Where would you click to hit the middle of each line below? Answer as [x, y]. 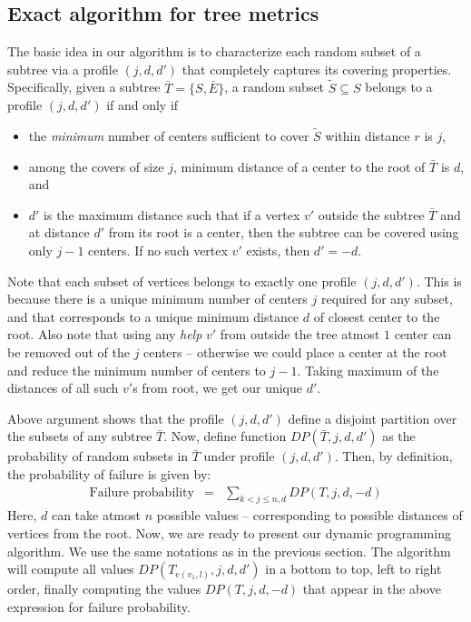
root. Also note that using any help [105, 334]
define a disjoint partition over [373, 418]
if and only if [142, 105]
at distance [59, 232]
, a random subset [275, 87]
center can [423, 334]
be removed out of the [69, 351]
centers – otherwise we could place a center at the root [295, 351]
